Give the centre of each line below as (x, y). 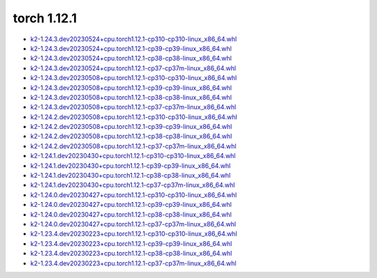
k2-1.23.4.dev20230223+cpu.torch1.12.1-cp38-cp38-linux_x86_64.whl (131, 254)
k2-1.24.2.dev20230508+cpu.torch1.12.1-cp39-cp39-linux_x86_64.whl (131, 127)
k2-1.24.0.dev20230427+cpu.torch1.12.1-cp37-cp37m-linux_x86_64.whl (133, 224)
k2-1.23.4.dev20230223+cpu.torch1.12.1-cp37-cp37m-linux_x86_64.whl (133, 263)
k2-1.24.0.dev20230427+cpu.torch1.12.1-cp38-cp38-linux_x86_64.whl (131, 214)
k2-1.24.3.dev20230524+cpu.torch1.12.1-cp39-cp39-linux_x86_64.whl (131, 48)
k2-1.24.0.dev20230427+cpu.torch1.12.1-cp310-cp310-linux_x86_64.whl (134, 194)
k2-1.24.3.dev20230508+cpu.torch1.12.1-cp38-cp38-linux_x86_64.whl (131, 97)
